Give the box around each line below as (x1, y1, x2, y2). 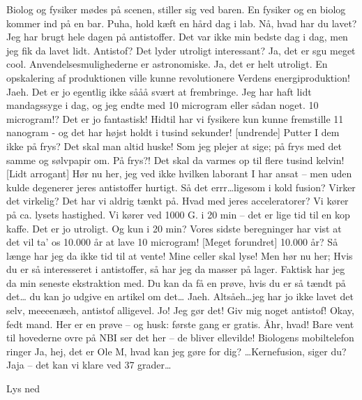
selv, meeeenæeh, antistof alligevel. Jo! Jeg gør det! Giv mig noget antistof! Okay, (6, 303, 354, 318)
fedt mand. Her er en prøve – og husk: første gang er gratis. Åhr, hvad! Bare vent (6, 316, 354, 331)
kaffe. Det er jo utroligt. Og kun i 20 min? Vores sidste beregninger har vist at (6, 221, 342, 235)
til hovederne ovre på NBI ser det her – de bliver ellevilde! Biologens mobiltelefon (6, 330, 354, 345)
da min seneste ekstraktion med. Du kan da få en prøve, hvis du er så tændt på (6, 275, 346, 290)
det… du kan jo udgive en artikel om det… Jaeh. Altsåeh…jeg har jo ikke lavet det (6, 289, 354, 304)
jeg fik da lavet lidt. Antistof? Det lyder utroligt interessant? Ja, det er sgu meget (6, 43, 356, 57)
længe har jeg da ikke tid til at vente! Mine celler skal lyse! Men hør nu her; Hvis (6, 248, 353, 262)
